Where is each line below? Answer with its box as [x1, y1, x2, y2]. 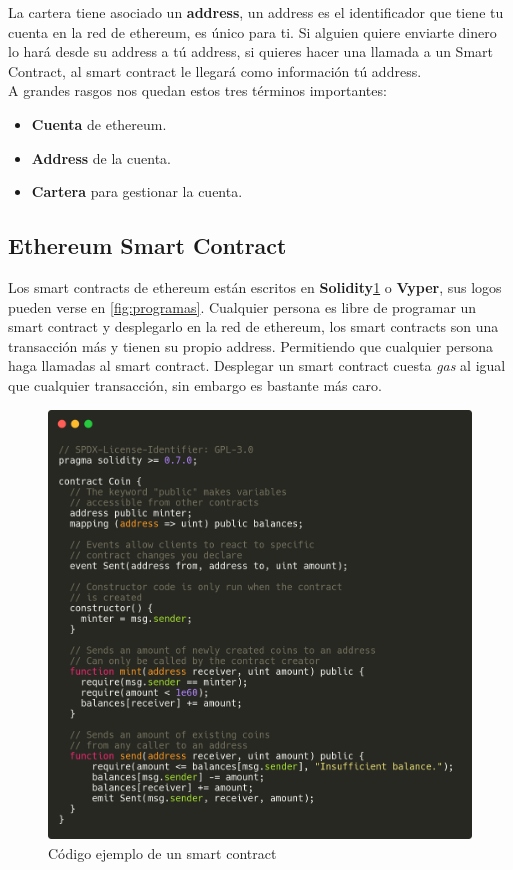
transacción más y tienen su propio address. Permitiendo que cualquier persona [8, 335, 494, 356]
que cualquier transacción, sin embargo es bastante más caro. [8, 374, 382, 395]
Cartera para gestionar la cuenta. [31, 181, 243, 202]
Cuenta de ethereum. [31, 113, 167, 134]
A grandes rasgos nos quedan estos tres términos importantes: [8, 80, 387, 101]
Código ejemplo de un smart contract [48, 842, 277, 863]
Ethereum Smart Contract [8, 230, 287, 261]
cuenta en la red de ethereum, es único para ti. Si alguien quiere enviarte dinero [8, 21, 497, 42]
